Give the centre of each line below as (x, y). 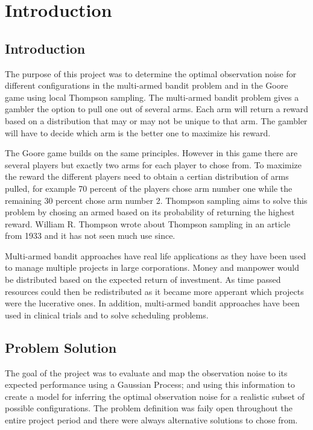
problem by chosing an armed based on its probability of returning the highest (150, 212)
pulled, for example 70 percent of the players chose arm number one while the (149, 188)
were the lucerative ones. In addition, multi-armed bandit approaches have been (152, 303)
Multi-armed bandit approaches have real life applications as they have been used (156, 255)
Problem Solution (61, 347)
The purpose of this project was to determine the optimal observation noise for (151, 73)
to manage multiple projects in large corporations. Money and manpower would (152, 267)
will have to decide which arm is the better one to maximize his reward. (138, 132)
